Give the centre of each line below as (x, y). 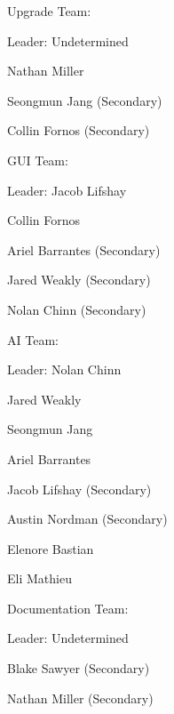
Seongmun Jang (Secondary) (85, 100)
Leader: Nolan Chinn (64, 369)
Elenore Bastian (51, 548)
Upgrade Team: (49, 11)
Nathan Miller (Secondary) (80, 698)
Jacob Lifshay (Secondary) (79, 489)
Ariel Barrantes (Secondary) (84, 249)
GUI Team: (38, 160)
